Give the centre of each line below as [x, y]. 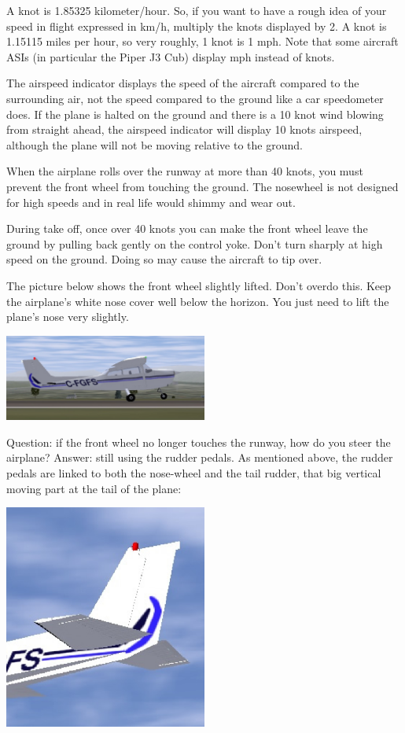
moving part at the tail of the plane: [94, 488]
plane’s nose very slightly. [68, 317]
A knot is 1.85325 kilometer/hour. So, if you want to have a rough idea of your [197, 10]
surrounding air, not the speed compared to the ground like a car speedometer [195, 98]
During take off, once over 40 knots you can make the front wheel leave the [187, 228]
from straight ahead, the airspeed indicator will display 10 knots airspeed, [184, 129]
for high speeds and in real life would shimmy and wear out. [151, 202]
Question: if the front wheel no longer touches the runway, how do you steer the [199, 442]
